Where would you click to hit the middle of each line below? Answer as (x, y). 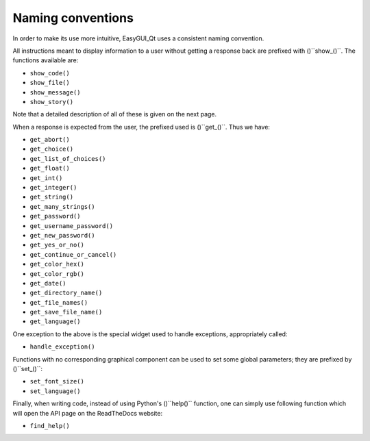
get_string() (52, 197)
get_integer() (53, 188)
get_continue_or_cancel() (73, 254)
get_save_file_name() (66, 312)
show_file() (50, 83)
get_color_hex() (57, 264)
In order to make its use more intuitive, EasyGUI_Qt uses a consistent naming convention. (138, 38)
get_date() (48, 283)
